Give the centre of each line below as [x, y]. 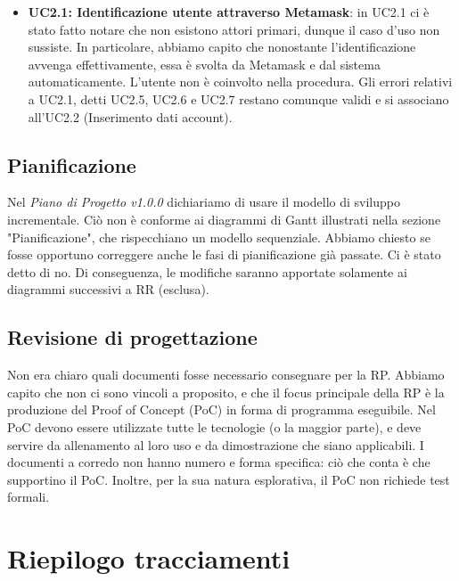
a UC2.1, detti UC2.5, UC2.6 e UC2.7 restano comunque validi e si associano [238, 98]
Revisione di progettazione [132, 337]
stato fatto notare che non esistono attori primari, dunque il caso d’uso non [234, 29]
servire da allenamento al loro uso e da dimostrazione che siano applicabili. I [216, 444]
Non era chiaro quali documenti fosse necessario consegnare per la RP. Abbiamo [226, 375]
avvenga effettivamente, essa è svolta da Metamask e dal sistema [204, 64]
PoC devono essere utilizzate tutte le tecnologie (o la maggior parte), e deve [214, 426]
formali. [29, 497]
